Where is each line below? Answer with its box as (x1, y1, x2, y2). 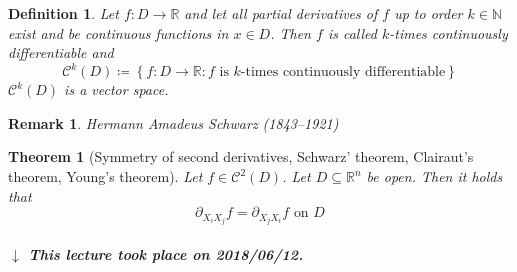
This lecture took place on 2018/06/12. (28, 243, 304, 264)
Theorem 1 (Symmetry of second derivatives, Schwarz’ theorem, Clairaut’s (8, 146, 474, 167)
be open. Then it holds (366, 166, 503, 187)
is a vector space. (64, 79, 169, 100)
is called (327, 22, 377, 43)
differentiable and (8, 42, 114, 63)
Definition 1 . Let (8, 3, 119, 23)
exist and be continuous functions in (8, 22, 229, 43)
